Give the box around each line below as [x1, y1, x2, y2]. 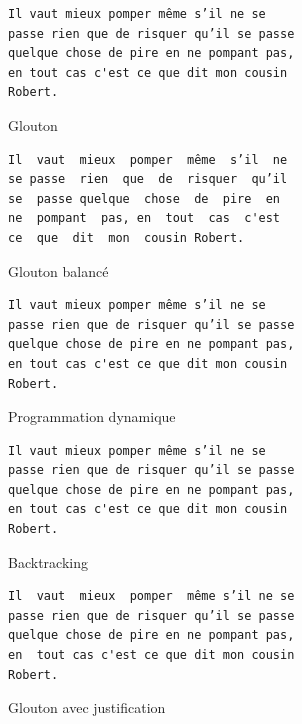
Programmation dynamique [8, 406, 176, 427]
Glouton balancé [8, 260, 109, 281]
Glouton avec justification [8, 697, 166, 718]
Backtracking [8, 551, 88, 572]
